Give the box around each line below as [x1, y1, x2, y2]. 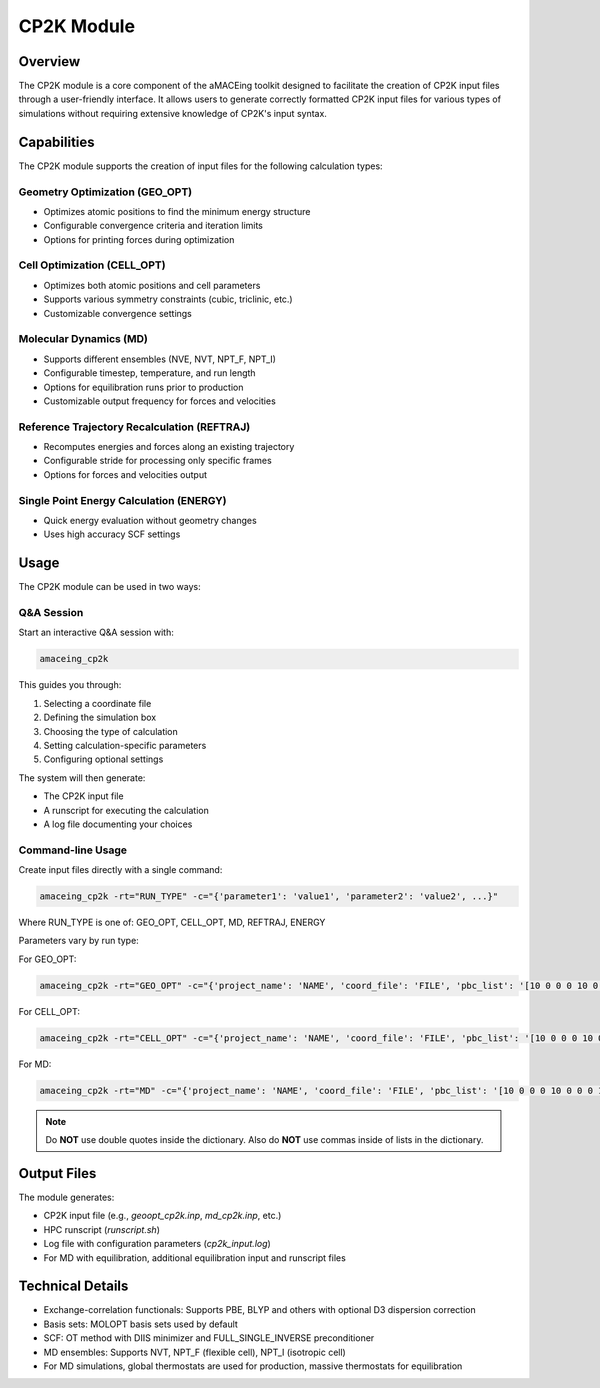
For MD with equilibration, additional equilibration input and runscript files [43, 1251, 347, 1264]
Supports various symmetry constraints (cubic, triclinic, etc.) [43, 293, 294, 305]
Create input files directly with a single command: [18, 864, 223, 876]
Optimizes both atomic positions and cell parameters [43, 279, 261, 291]
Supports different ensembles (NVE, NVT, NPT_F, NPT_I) [43, 353, 277, 365]
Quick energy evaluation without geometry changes [43, 514, 257, 526]
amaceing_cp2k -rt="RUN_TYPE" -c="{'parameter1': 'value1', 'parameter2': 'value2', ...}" [39, 891, 499, 902]
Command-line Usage [18, 843, 128, 857]
